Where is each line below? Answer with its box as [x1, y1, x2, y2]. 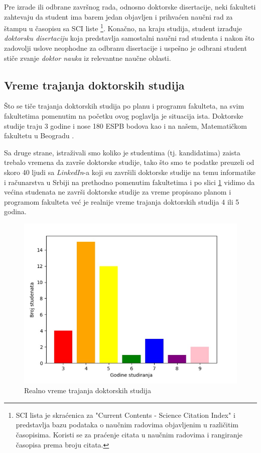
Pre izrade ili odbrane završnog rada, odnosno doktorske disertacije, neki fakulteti [4, 2, 256, 12]
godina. [4, 206, 27, 217]
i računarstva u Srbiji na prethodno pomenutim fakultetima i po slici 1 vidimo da [4, 176, 255, 187]
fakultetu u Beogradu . [4, 130, 74, 141]
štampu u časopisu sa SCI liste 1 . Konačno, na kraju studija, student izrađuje [4, 22, 242, 33]
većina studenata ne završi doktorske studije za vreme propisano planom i [4, 187, 231, 197]
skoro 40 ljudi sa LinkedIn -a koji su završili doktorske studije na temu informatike [4, 166, 256, 177]
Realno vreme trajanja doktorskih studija [24, 385, 151, 396]
